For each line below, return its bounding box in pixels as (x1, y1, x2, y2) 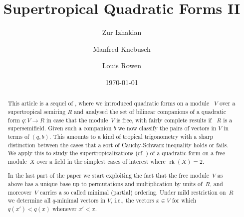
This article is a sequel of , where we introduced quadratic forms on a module (7, 99, 210, 108)
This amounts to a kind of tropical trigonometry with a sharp (53, 132, 213, 140)
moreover (7, 188, 32, 196)
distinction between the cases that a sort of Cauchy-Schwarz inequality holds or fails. (7, 140, 229, 149)
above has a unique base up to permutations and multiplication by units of (7, 180, 203, 188)
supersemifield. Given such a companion (7, 124, 112, 132)
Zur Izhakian (102, 27, 142, 37)
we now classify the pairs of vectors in (118, 124, 217, 132)
